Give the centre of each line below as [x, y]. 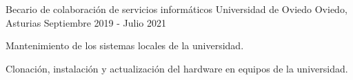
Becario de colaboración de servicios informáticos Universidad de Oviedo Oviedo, [176, 9]
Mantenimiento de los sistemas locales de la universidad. [125, 45]
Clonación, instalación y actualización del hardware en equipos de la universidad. [177, 68]
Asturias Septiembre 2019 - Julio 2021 [86, 22]
